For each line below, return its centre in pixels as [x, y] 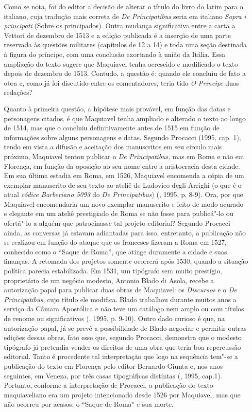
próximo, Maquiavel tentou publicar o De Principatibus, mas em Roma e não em [124, 156]
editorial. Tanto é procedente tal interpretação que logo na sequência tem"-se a [121, 356]
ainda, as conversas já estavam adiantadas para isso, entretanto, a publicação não [125, 232]
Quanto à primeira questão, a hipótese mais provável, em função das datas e [117, 108]
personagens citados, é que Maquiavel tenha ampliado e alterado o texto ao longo [125, 118]
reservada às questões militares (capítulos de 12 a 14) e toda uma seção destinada [125, 45]
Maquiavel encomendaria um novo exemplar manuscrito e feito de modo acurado [124, 204]
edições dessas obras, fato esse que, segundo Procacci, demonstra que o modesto [123, 337]
